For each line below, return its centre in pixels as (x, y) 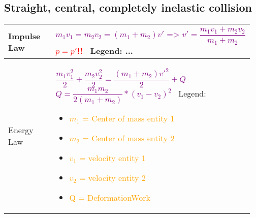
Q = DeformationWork (110, 197)
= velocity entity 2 (113, 177)
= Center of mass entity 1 (129, 118)
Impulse (24, 36)
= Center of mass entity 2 (129, 138)
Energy (21, 130)
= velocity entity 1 (113, 158)
